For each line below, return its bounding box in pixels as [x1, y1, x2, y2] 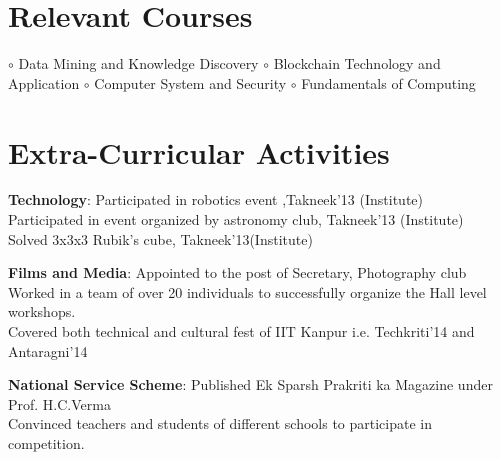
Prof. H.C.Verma [8, 393, 111, 414]
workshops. [8, 301, 76, 322]
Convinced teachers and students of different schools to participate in [8, 413, 432, 434]
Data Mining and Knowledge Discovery [18, 53, 259, 74]
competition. [8, 432, 85, 453]
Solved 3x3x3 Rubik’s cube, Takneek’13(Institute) [8, 228, 313, 249]
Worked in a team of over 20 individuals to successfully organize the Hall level [8, 281, 487, 302]
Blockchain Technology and [273, 53, 441, 74]
